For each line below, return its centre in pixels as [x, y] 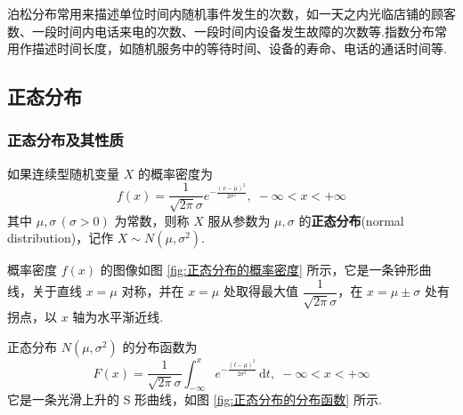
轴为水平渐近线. [118, 317]
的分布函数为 [160, 347]
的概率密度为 [175, 173]
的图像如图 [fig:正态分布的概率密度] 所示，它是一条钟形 [260, 270]
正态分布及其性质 [65, 140]
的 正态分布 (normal [351, 220]
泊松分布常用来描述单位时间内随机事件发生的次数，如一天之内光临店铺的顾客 [231, 13]
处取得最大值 [260, 291]
